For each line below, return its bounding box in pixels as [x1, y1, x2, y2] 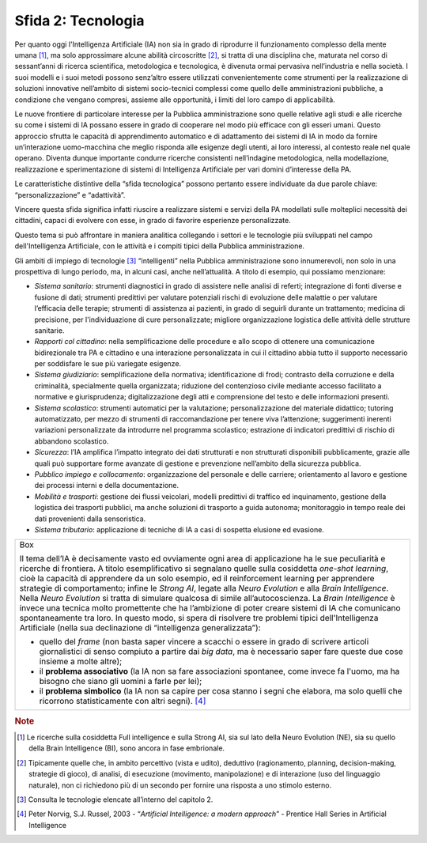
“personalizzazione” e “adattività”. [14, 190, 126, 199]
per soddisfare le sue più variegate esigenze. [34, 359, 182, 369]
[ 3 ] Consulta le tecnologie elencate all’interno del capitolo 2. [17, 795, 213, 804]
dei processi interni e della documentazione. [34, 481, 179, 490]
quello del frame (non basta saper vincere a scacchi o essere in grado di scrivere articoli [39, 637, 369, 648]
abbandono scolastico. [34, 436, 109, 446]
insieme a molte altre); [39, 656, 123, 667]
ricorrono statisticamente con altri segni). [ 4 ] [39, 696, 206, 707]
